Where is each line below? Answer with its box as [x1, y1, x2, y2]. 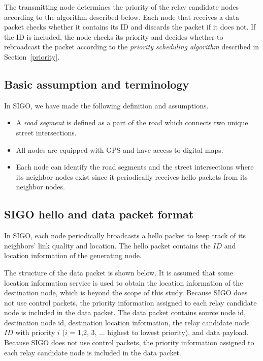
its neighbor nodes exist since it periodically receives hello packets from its [16, 171, 248, 182]
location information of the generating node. [4, 250, 142, 261]
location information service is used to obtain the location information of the [4, 277, 243, 288]
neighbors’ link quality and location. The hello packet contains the [4, 240, 211, 251]
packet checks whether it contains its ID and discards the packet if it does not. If [4, 21, 256, 32]
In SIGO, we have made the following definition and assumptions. [4, 100, 209, 110]
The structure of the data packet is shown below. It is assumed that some [4, 267, 233, 277]
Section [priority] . [4, 51, 60, 62]
